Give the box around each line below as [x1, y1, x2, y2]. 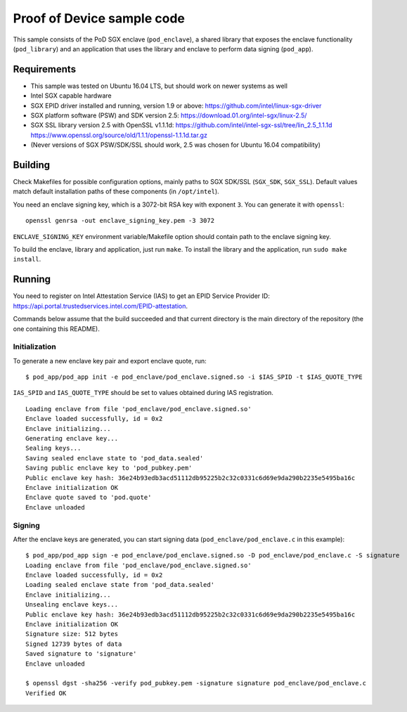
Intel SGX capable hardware [30, 91, 112, 100]
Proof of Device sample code [13, 11, 186, 26]
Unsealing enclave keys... [25, 601, 119, 609]
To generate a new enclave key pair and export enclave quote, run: [13, 356, 207, 365]
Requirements [13, 63, 77, 75]
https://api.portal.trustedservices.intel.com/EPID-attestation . [13, 302, 188, 310]
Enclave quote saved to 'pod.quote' [25, 493, 152, 502]
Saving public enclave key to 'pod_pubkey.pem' [25, 464, 193, 472]
